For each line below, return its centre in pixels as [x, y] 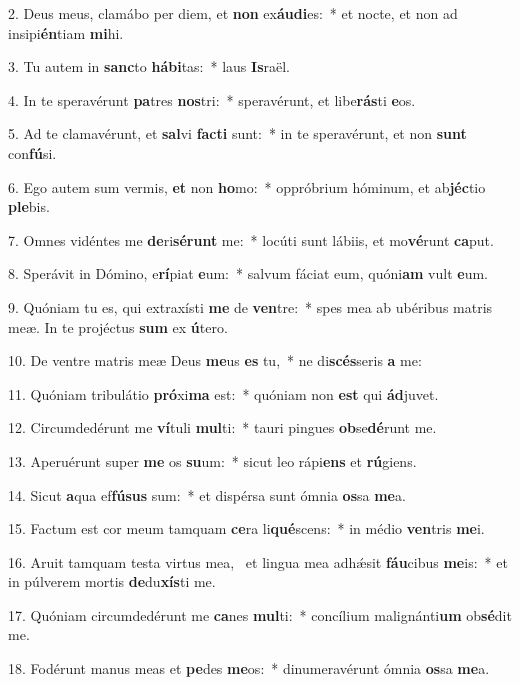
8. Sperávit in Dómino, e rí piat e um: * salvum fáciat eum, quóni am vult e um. [248, 273]
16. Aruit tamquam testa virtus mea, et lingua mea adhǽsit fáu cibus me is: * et [258, 561]
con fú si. [32, 152]
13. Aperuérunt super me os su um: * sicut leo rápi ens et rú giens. [212, 460]
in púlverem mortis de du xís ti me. [112, 581]
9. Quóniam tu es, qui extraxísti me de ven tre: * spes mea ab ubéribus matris [250, 306]
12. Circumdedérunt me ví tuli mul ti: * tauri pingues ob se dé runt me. [222, 427]
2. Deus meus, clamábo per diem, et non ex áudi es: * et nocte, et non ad [233, 13]
